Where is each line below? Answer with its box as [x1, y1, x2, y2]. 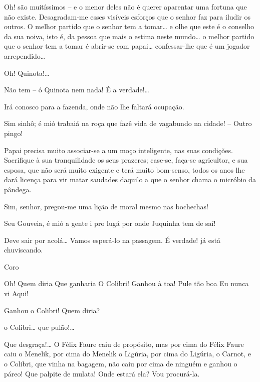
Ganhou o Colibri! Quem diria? [4, 305, 100, 315]
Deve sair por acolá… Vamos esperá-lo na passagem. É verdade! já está [4, 234, 220, 245]
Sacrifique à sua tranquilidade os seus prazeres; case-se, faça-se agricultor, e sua [4, 155, 248, 165]
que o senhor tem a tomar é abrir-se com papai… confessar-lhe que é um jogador [4, 41, 250, 51]
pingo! [4, 128, 23, 138]
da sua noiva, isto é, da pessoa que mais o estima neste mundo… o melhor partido [4, 31, 254, 41]
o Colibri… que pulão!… [4, 322, 75, 332]
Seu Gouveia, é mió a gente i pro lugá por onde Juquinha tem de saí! [4, 218, 216, 228]
